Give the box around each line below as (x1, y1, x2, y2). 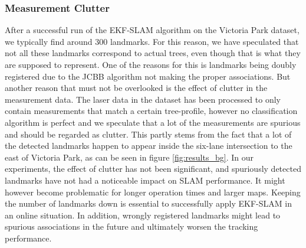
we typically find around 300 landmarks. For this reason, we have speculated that (5, 35, 299, 47)
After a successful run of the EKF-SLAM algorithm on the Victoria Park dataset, (5, 24, 300, 36)
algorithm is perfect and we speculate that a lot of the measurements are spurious (5, 116, 301, 128)
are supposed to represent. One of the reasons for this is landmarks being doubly (5, 58, 297, 70)
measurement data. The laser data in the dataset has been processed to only (5, 93, 281, 105)
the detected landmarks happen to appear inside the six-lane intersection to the (5, 139, 292, 152)
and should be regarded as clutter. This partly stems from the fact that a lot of (5, 128, 292, 140)
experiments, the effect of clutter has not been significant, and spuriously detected (5, 162, 301, 175)
